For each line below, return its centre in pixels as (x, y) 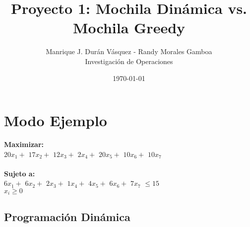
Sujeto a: (20, 173)
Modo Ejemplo (56, 120)
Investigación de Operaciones (129, 61)
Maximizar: (24, 144)
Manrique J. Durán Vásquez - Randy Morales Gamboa (129, 51)
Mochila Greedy (129, 28)
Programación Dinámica (67, 216)
